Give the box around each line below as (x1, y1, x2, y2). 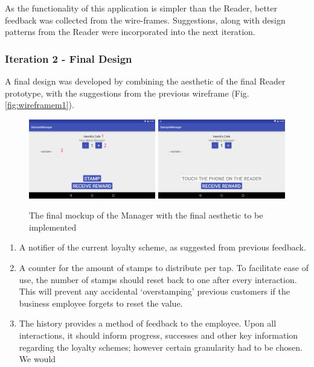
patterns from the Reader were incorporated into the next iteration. (5, 25, 255, 38)
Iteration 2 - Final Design (5, 51, 132, 66)
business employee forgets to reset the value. (19, 296, 183, 309)
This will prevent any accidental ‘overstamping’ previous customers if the (19, 285, 290, 298)
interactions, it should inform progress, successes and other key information (19, 329, 298, 342)
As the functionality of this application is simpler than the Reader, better (5, 2, 277, 14)
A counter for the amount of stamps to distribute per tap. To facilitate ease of (19, 261, 309, 274)
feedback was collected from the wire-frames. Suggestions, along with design (5, 13, 286, 26)
